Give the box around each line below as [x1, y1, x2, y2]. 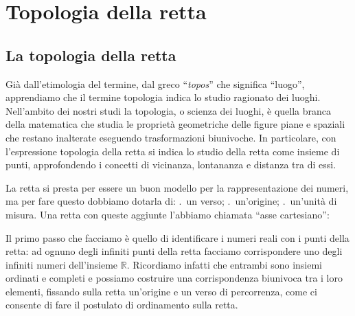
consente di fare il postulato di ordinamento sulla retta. [5, 297, 238, 312]
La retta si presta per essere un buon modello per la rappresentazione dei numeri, [5, 180, 349, 194]
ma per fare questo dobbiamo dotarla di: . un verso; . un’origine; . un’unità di [5, 194, 337, 208]
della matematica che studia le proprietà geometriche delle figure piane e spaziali [5, 117, 345, 131]
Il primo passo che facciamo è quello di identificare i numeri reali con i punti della [5, 230, 350, 245]
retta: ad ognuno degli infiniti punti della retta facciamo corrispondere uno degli [5, 244, 343, 258]
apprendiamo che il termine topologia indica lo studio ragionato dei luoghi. [5, 90, 321, 104]
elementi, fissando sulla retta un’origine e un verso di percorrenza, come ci [5, 284, 317, 298]
